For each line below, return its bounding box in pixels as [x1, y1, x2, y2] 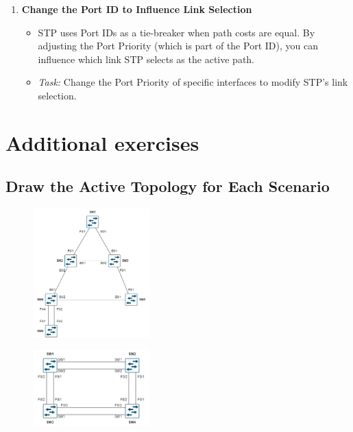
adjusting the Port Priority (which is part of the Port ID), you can [38, 38, 318, 53]
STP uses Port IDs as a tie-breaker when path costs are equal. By [38, 25, 315, 39]
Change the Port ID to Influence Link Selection [21, 2, 252, 16]
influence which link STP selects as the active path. [38, 51, 254, 66]
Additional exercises [5, 128, 199, 156]
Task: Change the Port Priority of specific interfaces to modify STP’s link [38, 75, 348, 89]
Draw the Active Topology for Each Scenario [5, 176, 330, 197]
